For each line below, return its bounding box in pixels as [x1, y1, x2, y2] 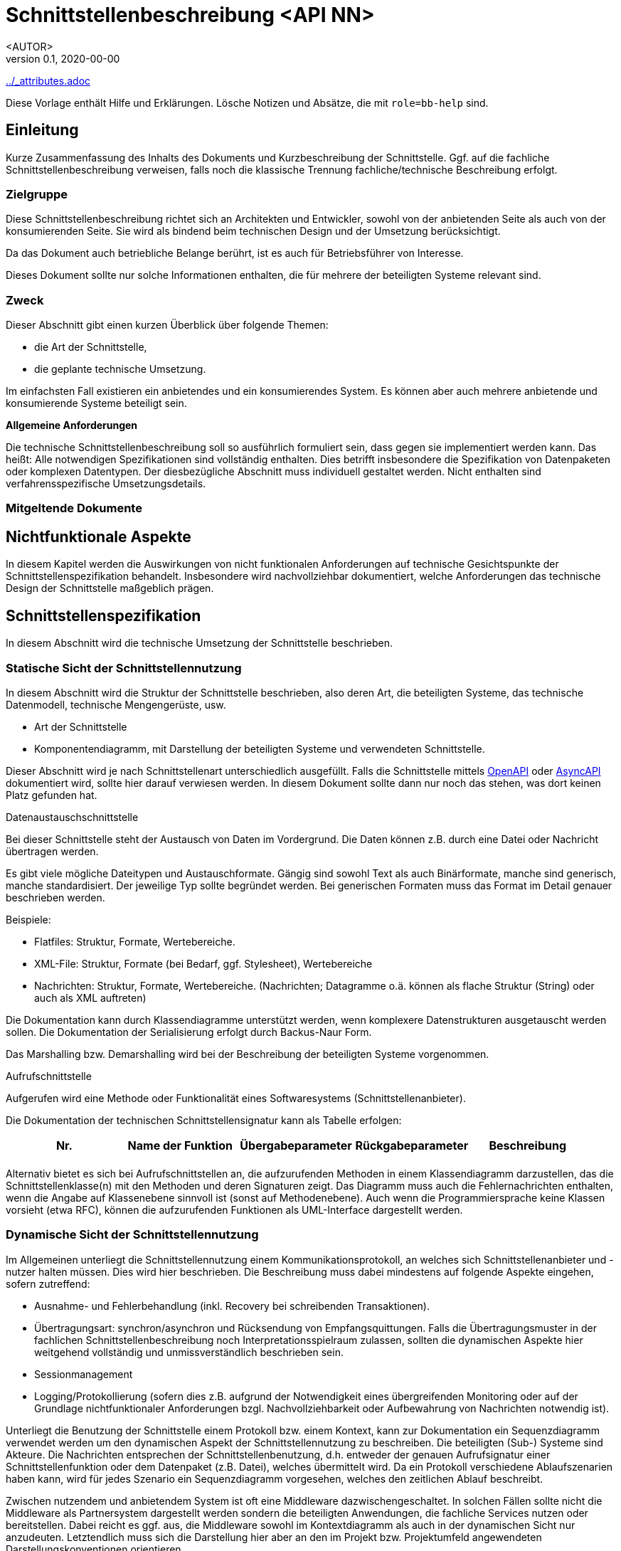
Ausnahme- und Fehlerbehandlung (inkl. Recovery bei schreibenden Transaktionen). [34, 1299, 430, 1312]
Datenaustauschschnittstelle [6, 810, 139, 823]
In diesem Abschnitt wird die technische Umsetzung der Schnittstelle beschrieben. [6, 637, 393, 650]
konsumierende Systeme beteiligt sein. [6, 397, 187, 410]
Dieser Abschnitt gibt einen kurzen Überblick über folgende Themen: [6, 319, 329, 332]
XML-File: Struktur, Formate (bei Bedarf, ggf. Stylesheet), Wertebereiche [34, 957, 373, 970]
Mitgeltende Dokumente [6, 501, 142, 516]
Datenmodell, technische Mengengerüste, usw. [6, 698, 226, 711]
